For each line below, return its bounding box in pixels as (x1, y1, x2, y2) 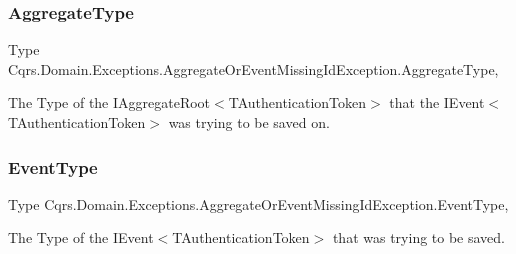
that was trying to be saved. (332, 227, 506, 248)
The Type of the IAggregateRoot (8, 92, 211, 113)
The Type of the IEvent (8, 227, 154, 248)
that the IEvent (389, 92, 485, 113)
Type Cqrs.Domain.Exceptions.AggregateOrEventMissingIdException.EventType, (8, 193, 509, 214)
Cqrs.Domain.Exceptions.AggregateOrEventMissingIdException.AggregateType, (8, 58, 499, 79)
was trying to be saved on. (168, 112, 330, 132)
